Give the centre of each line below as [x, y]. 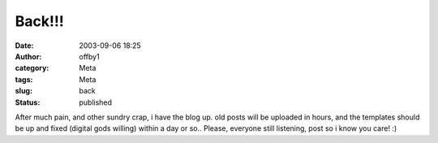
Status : [28, 102]
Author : [28, 56]
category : [32, 68]
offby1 [90, 56]
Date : [24, 45]
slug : [24, 91]
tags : [24, 79]
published [96, 102]
